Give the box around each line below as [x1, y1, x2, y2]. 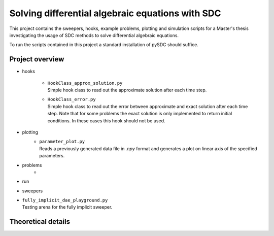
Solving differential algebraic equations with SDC [9, 8, 221, 19]
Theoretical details [9, 217, 71, 226]
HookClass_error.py [47, 96, 96, 103]
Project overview [9, 55, 64, 63]
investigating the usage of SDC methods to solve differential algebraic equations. [9, 32, 179, 38]
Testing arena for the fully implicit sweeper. [22, 204, 113, 210]
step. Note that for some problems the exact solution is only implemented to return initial [47, 111, 232, 117]
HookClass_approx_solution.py [47, 80, 123, 86]
